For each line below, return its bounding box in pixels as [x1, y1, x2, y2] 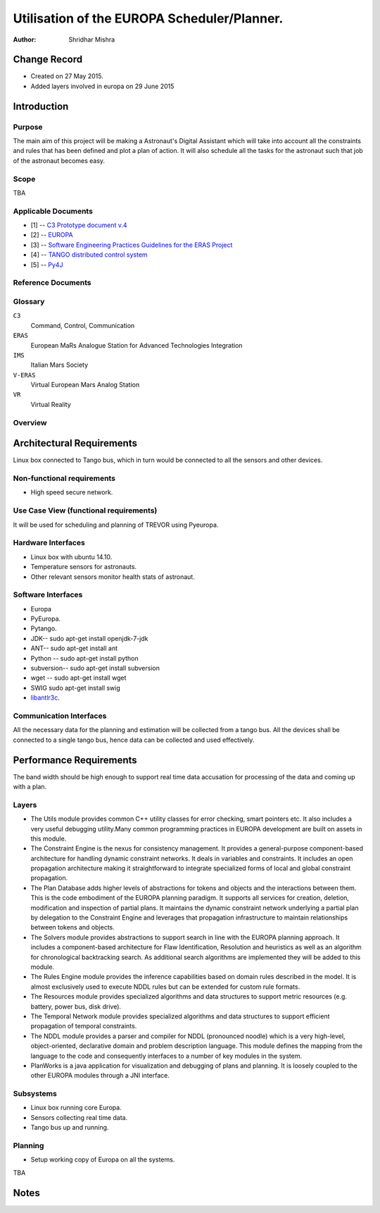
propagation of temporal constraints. [30, 1022, 137, 1030]
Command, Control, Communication [30, 321, 135, 329]
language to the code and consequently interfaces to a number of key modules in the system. [30, 1052, 303, 1060]
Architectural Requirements [13, 437, 137, 449]
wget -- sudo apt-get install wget [30, 673, 127, 682]
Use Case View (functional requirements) [13, 506, 158, 516]
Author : [13, 35, 37, 44]
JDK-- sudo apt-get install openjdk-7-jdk [30, 634, 148, 642]
